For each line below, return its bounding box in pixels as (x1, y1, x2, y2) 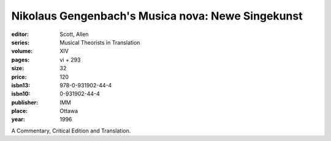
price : (11, 73, 27, 81)
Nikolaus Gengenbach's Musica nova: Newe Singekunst (11, 9, 303, 23)
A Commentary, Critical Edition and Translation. (11, 127, 131, 134)
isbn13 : (11, 81, 31, 89)
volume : (11, 48, 33, 55)
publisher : (11, 98, 39, 106)
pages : (11, 56, 30, 63)
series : (11, 38, 30, 46)
